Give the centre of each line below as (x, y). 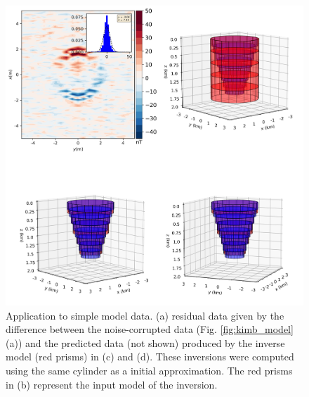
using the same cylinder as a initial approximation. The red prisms (149, 371)
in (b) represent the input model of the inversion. (112, 384)
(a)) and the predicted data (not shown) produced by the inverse (145, 342)
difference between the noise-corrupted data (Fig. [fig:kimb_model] (150, 329)
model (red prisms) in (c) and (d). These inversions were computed (150, 357)
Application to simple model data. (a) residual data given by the (145, 315)
